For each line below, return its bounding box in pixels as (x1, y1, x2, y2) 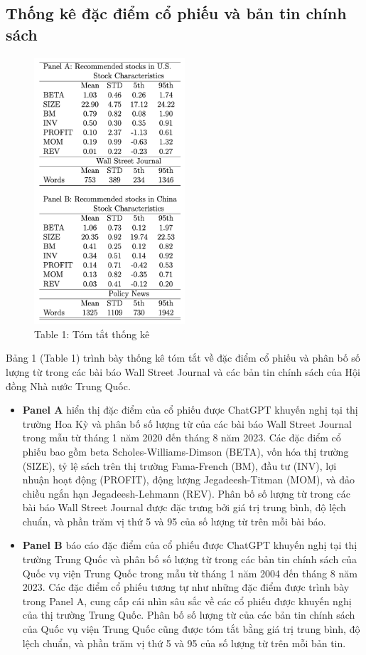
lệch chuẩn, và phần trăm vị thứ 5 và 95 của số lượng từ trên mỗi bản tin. (22, 635, 346, 650)
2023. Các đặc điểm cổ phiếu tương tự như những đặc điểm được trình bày (22, 580, 350, 594)
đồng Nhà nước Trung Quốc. (6, 378, 131, 393)
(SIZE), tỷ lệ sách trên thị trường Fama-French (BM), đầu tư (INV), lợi (22, 458, 337, 473)
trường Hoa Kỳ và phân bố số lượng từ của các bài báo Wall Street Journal (22, 416, 352, 431)
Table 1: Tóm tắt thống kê (34, 326, 150, 341)
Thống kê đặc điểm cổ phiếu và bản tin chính (6, 2, 347, 24)
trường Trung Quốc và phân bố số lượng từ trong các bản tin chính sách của (22, 552, 357, 567)
